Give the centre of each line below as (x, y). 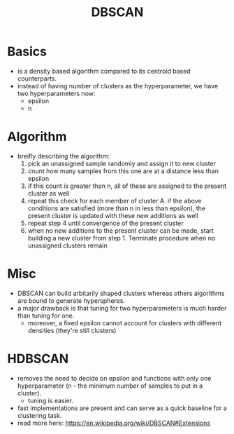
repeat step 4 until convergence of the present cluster (105, 223)
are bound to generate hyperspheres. (71, 300)
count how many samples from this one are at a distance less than (123, 171)
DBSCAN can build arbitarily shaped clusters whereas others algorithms (121, 293)
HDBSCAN (38, 359)
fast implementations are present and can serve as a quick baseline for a (122, 408)
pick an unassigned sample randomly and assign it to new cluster (122, 163)
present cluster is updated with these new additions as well (113, 215)
